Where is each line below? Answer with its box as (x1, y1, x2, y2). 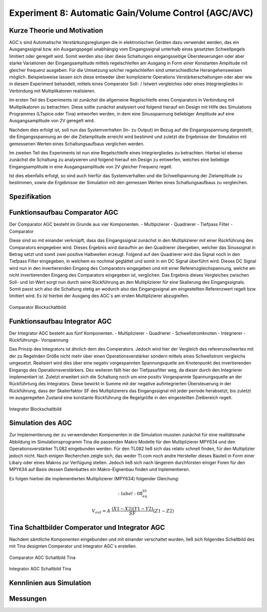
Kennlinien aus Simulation (9, 578, 91, 587)
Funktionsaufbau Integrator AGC (9, 317, 112, 325)
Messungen (9, 594, 47, 603)
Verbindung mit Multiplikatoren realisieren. (9, 88, 96, 94)
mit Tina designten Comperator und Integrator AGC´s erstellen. (9, 543, 137, 549)
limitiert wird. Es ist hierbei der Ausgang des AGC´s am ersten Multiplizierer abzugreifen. (9, 293, 189, 299)
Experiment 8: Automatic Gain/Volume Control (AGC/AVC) (9, 7, 253, 18)
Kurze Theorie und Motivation (9, 26, 103, 35)
